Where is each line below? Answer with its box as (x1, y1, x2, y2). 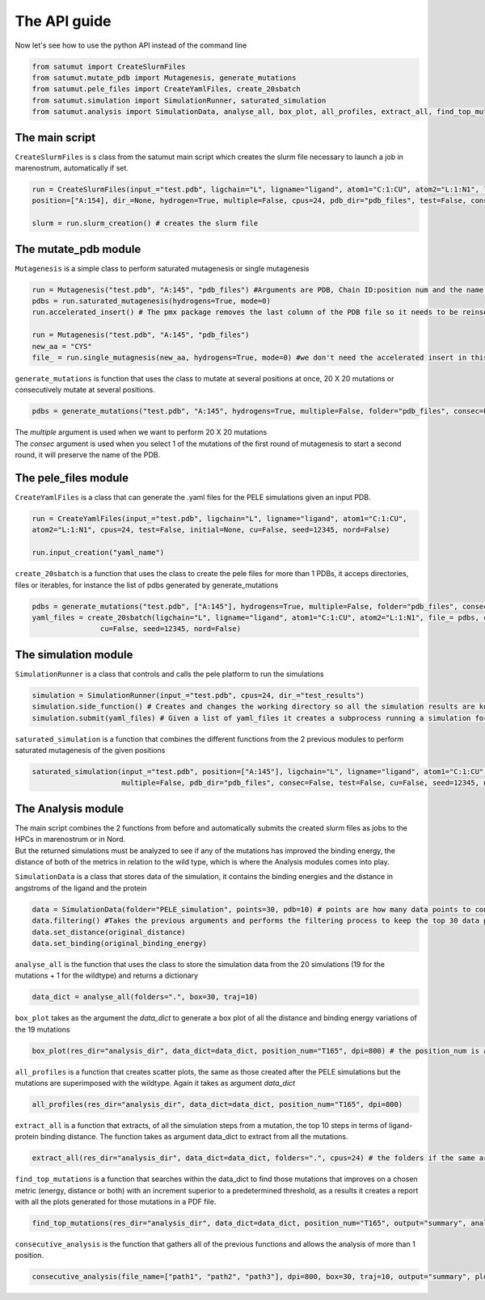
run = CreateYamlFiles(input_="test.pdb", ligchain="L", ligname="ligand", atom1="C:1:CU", (32, 514, 407, 523)
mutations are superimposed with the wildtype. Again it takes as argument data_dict (15, 1079, 295, 1088)
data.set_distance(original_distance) (32, 928, 186, 936)
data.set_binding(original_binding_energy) (32, 938, 208, 948)
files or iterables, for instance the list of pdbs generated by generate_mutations (15, 580, 279, 590)
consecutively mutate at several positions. (15, 385, 155, 395)
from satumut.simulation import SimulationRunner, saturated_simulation (32, 95, 327, 105)
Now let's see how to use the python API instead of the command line (15, 40, 247, 50)
